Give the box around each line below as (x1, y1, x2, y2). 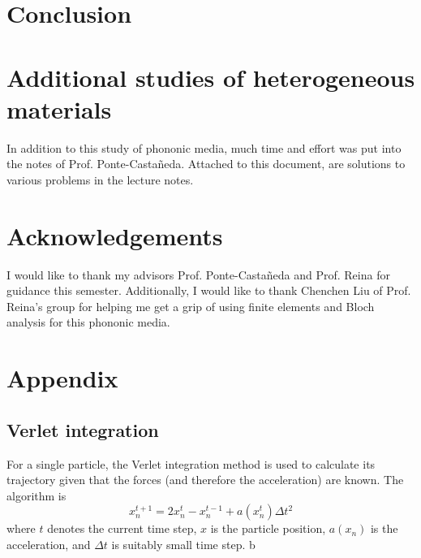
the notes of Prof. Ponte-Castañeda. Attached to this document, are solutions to (6, 155, 406, 172)
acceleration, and (6, 535, 91, 552)
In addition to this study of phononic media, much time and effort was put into (6, 139, 402, 156)
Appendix (6, 361, 118, 395)
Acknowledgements (6, 218, 223, 252)
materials (6, 92, 112, 125)
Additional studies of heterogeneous (6, 60, 415, 93)
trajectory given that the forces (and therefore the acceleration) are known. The (6, 471, 404, 488)
